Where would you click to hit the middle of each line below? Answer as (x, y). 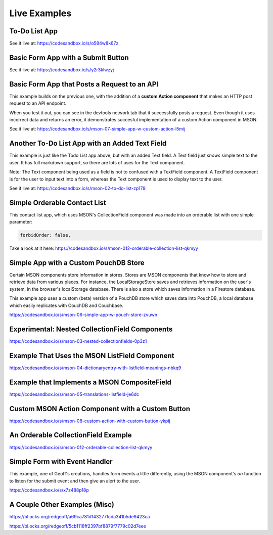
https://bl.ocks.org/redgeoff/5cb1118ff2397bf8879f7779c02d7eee (78, 526)
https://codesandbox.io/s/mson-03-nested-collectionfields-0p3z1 (78, 341)
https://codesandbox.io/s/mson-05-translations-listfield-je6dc (74, 394)
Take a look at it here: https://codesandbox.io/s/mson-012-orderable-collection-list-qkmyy (104, 248)
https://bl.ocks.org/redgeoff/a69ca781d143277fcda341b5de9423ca (80, 517)
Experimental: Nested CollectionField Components (91, 329)
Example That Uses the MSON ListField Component (92, 356)
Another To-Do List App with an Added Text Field (88, 143)
